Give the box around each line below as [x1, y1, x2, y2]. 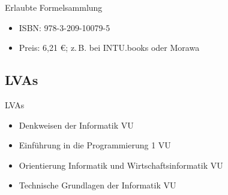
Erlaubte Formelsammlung [5, 1, 103, 13]
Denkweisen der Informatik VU [19, 118, 134, 131]
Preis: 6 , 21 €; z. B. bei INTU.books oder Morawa [19, 41, 200, 54]
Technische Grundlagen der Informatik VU [19, 179, 176, 191]
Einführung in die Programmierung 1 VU [19, 139, 171, 151]
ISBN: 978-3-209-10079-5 [19, 21, 110, 33]
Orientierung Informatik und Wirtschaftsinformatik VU [19, 159, 223, 171]
